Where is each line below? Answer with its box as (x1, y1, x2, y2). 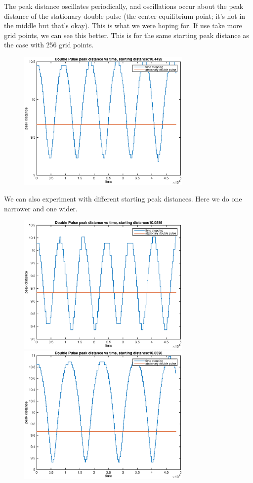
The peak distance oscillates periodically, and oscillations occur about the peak (4, 1, 244, 11)
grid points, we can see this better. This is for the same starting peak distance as (4, 30, 249, 40)
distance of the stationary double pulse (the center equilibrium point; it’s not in (4, 10, 246, 21)
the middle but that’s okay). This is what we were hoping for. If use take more (4, 20, 242, 31)
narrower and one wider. (4, 203, 78, 213)
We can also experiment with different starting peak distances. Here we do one (4, 194, 242, 203)
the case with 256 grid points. (4, 40, 94, 50)
